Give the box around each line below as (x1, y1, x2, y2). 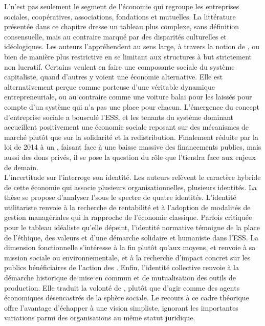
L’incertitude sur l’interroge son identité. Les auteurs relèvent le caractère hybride (4, 172, 261, 182)
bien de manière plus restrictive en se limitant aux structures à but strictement (4, 51, 252, 62)
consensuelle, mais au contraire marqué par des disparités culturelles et (4, 31, 227, 42)
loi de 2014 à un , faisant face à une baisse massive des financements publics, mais (4, 141, 261, 152)
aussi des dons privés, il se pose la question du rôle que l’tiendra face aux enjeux (4, 151, 256, 162)
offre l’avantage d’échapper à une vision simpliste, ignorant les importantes (4, 302, 238, 313)
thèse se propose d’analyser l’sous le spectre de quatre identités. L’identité (4, 192, 236, 202)
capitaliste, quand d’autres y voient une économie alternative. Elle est (4, 71, 223, 82)
